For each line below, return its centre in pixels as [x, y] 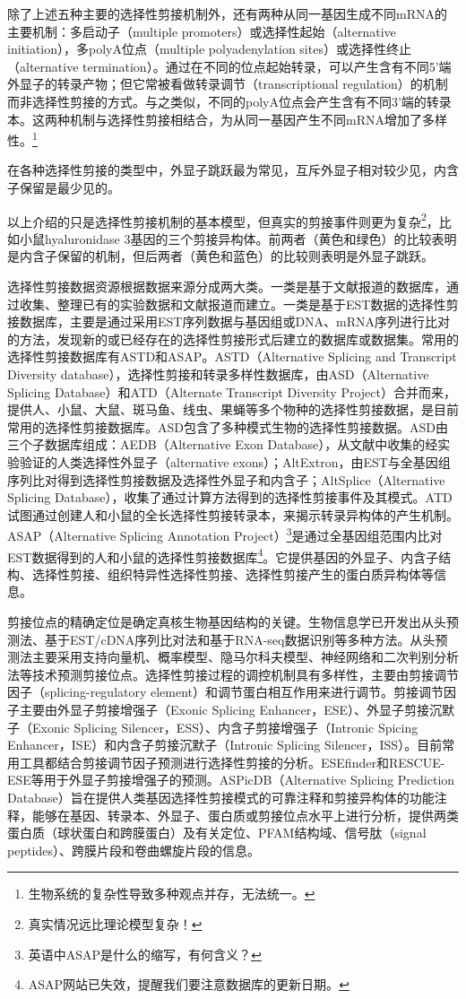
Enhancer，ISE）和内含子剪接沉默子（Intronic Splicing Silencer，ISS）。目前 [225, 745]
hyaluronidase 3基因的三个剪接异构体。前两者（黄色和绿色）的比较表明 [250, 238]
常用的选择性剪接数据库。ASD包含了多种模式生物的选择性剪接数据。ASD [221, 426]
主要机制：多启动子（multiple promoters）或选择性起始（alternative [202, 31]
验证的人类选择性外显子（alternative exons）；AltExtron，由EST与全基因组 [235, 461]
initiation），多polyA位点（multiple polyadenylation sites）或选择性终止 [209, 49]
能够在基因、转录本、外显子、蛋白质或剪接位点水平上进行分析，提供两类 [245, 815]
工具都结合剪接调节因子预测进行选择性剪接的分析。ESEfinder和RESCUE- [232, 762]
